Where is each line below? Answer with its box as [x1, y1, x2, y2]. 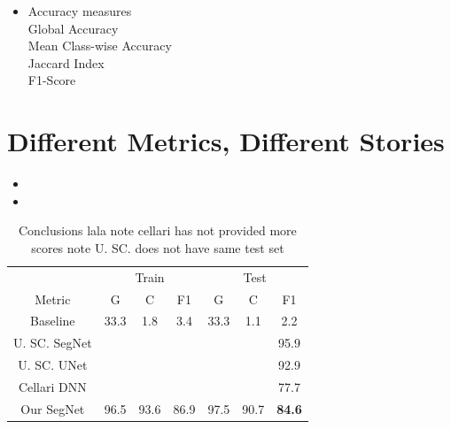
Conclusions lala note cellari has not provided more [19, 221, 297, 240]
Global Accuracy [27, 19, 119, 37]
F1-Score [27, 71, 76, 89]
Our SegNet [20, 399, 85, 418]
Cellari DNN [18, 377, 87, 395]
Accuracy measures [27, 2, 132, 19]
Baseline [30, 311, 75, 330]
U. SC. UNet [18, 356, 88, 374]
